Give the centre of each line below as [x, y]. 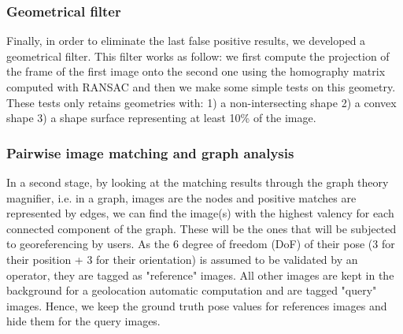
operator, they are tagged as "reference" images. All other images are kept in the [200, 275]
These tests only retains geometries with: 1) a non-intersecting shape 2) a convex [201, 102]
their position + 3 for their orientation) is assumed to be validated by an [182, 259]
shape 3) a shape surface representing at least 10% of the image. [161, 118]
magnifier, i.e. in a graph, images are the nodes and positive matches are [181, 197]
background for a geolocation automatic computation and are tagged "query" [192, 290]
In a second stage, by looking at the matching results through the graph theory [198, 182]
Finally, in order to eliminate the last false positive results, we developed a [186, 41]
